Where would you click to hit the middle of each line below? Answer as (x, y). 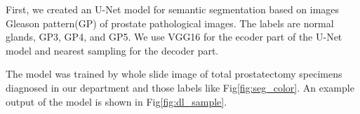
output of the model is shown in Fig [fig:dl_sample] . (116, 101)
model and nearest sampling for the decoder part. (112, 50)
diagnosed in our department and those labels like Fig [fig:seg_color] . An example (180, 87)
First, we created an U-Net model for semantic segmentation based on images (173, 9)
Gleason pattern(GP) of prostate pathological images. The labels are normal (170, 23)
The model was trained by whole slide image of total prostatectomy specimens (174, 74)
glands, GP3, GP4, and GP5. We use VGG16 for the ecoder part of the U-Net (174, 37)
